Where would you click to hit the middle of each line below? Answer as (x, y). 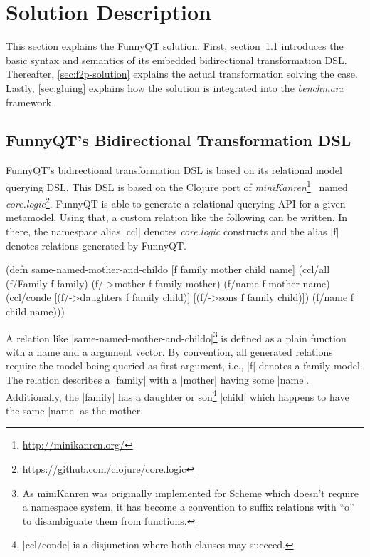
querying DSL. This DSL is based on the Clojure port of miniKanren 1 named (177, 185)
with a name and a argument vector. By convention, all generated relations (169, 351)
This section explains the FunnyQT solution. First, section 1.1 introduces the (175, 46)
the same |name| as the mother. (75, 410)
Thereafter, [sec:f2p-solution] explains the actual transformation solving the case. (182, 74)
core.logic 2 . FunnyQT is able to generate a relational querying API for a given (176, 202)
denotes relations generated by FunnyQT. (96, 245)
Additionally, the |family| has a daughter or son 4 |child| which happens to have (178, 395)
